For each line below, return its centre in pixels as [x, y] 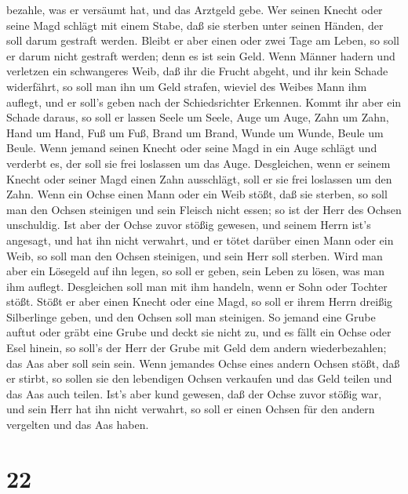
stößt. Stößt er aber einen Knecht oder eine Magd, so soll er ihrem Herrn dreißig [200, 301]
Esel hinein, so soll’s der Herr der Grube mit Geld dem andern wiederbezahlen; [197, 348]
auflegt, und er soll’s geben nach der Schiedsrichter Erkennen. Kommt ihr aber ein [204, 102]
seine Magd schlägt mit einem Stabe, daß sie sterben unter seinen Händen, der [195, 25]
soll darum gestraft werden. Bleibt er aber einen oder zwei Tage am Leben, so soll [203, 40]
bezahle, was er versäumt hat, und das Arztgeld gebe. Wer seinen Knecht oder [195, 9]
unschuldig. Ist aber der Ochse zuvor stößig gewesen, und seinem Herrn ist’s [189, 225]
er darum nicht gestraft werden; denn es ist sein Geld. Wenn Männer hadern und [201, 55]
